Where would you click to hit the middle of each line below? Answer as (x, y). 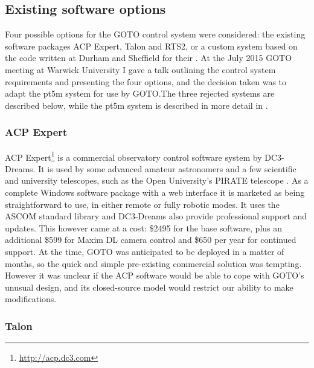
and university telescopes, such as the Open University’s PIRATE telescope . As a (157, 180)
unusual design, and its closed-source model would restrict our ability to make (149, 287)
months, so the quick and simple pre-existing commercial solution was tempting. (153, 263)
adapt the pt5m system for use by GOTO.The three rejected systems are (140, 93)
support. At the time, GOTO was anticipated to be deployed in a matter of (145, 251)
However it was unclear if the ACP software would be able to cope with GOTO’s (155, 275)
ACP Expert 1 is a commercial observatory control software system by (133, 156)
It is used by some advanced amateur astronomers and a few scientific (167, 168)
